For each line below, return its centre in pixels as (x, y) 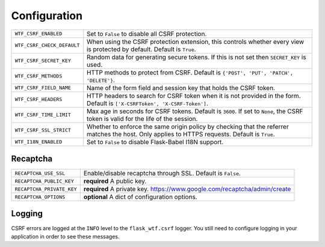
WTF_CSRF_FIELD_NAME (43, 88)
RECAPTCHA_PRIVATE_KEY (46, 189)
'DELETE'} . (101, 80)
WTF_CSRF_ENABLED (39, 34)
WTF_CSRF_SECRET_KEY (43, 61)
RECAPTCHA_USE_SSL (40, 173)
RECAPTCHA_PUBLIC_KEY (45, 181)
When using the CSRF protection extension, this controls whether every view (195, 41)
